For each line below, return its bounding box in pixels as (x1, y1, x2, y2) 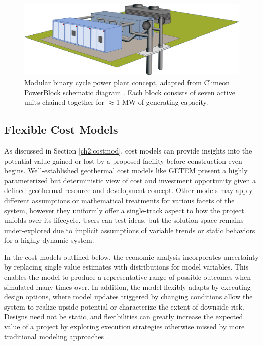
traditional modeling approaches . (4, 331, 108, 341)
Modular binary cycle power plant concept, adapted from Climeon (24, 76, 230, 87)
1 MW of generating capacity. (116, 97, 208, 107)
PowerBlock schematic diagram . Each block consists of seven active (24, 87, 235, 97)
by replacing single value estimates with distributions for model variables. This (4, 261, 249, 272)
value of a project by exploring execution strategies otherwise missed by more (4, 321, 245, 332)
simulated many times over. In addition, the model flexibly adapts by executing (4, 281, 251, 292)
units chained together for (24, 97, 105, 107)
